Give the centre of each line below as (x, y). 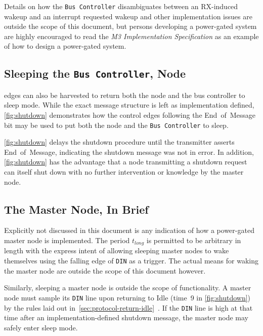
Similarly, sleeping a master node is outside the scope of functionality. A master (128, 288)
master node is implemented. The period (67, 240)
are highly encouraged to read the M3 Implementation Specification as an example (131, 36)
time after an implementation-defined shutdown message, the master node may (126, 317)
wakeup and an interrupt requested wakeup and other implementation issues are (128, 16)
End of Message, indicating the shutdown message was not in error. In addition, (129, 152)
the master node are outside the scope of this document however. (105, 270)
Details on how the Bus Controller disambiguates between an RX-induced (121, 6)
